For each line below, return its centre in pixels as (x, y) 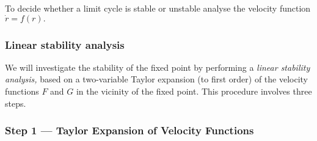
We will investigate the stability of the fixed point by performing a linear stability (158, 67)
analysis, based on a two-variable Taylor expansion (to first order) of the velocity (156, 79)
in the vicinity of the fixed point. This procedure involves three (194, 91)
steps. (16, 103)
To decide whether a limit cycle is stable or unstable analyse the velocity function (158, 8)
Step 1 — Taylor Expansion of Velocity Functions (129, 130)
